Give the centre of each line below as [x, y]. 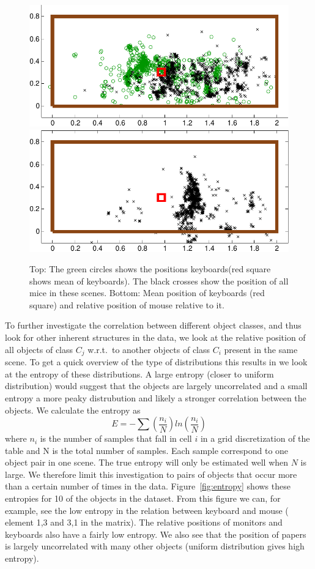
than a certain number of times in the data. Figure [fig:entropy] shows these [148, 486]
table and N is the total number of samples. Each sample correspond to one [147, 450]
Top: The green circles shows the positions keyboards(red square [150, 269]
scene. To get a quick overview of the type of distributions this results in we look [156, 362]
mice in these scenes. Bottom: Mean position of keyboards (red [147, 293]
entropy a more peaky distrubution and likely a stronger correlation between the [156, 397]
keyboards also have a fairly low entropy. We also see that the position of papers [156, 534]
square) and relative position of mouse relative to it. [127, 304]
